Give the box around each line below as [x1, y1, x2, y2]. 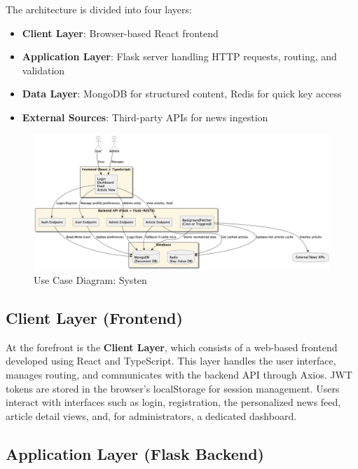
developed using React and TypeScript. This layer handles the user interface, [6, 353, 336, 368]
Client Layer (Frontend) [6, 306, 183, 328]
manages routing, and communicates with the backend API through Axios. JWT [6, 367, 352, 381]
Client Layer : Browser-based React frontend [22, 25, 219, 40]
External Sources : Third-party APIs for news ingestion [22, 109, 268, 124]
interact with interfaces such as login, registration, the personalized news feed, [6, 395, 341, 409]
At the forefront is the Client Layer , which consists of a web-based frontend [6, 339, 338, 354]
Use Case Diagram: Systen [34, 272, 147, 287]
